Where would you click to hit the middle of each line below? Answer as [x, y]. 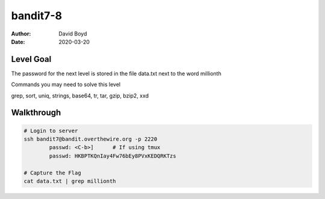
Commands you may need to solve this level [66, 85]
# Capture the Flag [52, 173]
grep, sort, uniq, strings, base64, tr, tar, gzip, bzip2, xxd [80, 96]
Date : [18, 41]
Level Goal [31, 59]
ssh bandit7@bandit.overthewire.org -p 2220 [91, 139]
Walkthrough [36, 113]
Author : [21, 34]
